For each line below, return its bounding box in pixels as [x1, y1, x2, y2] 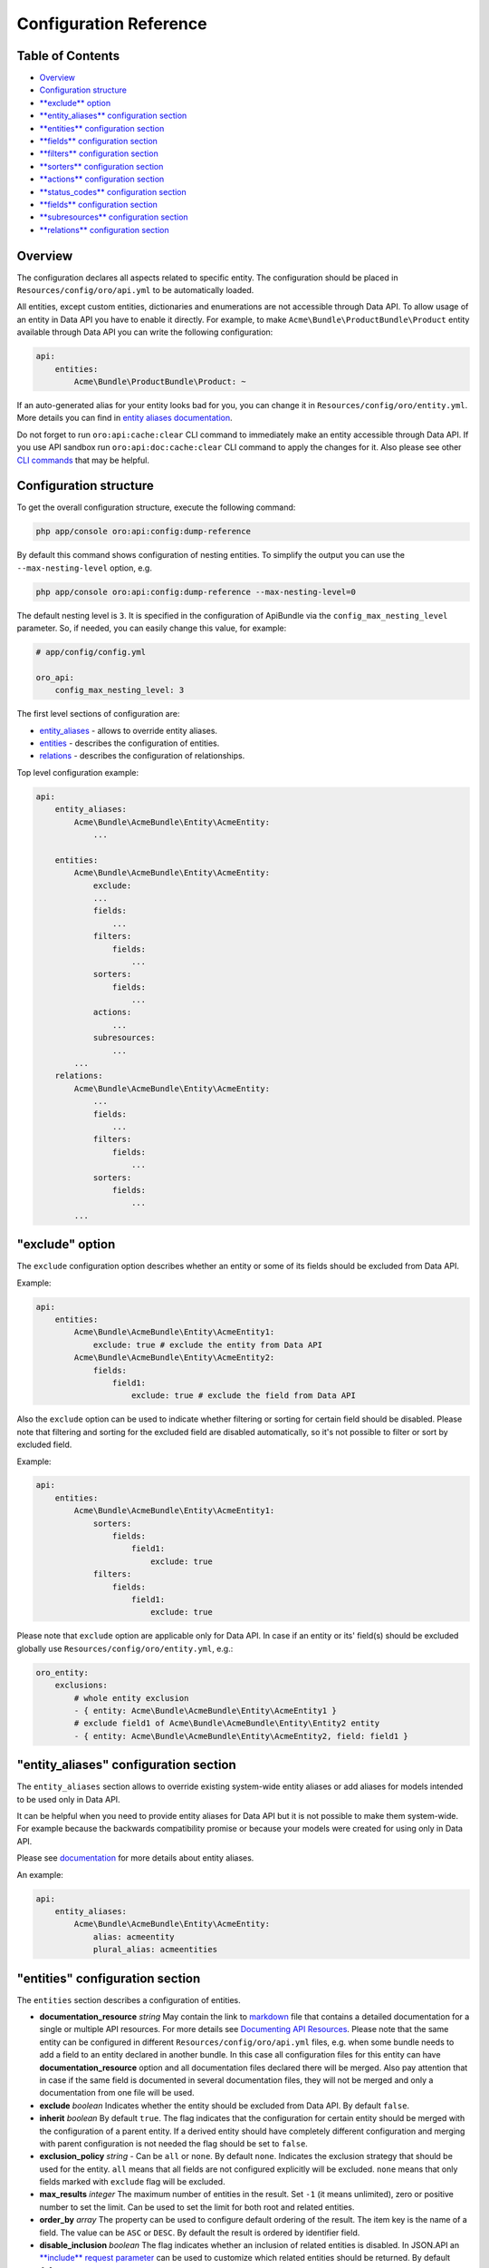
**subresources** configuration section [39, 211, 189, 222]
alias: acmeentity [92, 1931, 176, 1941]
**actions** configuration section [39, 173, 165, 185]
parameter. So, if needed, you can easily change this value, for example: [16, 622, 287, 634]
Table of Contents [16, 48, 120, 64]
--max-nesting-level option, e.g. [16, 562, 153, 573]
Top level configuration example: [16, 767, 139, 777]
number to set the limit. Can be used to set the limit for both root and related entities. [39, 2201, 355, 2213]
